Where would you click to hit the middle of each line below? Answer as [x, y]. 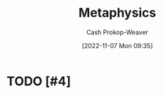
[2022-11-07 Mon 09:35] [117, 45]
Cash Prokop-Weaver [117, 32]
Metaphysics [117, 13]
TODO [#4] [39, 81]
